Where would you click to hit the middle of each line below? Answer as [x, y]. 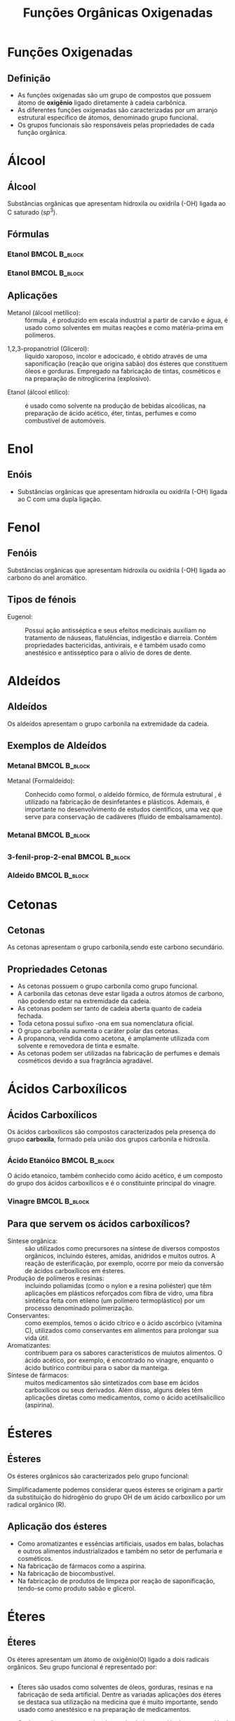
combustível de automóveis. [66, 420]
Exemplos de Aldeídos [57, 745]
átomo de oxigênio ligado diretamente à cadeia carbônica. [102, 102]
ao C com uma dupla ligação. [60, 499]
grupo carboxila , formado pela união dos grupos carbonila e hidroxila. [109, 1139]
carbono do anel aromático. [47, 578]
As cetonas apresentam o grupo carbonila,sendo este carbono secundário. [116, 947]
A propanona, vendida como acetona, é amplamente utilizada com [113, 1038]
